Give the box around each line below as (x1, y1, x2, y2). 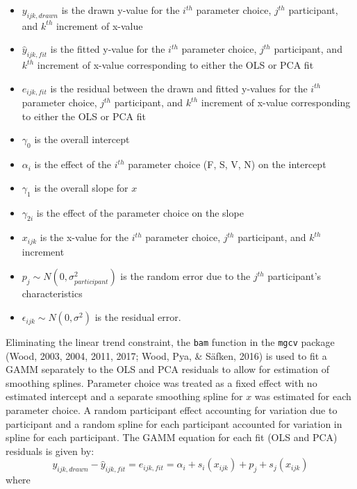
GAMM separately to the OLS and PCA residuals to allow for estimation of (6, 362, 330, 376)
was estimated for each (254, 389, 351, 404)
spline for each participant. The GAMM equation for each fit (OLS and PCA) (6, 430, 338, 445)
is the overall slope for (34, 180, 128, 194)
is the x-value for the (40, 230, 129, 244)
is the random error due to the (120, 269, 251, 283)
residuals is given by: (6, 443, 94, 458)
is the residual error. (94, 310, 181, 324)
